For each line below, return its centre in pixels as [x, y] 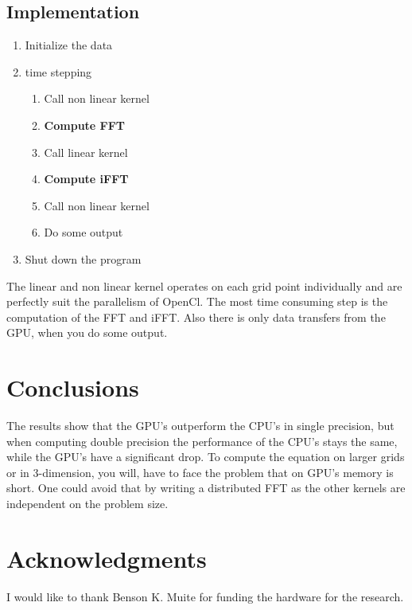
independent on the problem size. [87, 504]
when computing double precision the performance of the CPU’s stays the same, [202, 441]
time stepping [58, 71]
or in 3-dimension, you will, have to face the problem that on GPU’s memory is [200, 472]
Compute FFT [85, 125]
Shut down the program [83, 258]
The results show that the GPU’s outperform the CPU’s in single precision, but [200, 426]
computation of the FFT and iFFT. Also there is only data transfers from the [196, 317]
